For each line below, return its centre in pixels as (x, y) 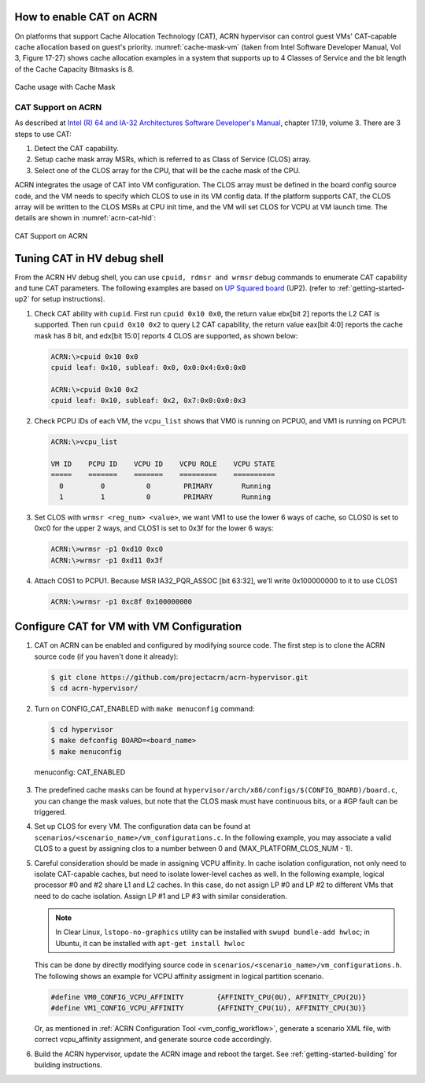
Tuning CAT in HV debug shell (89, 259)
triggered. (50, 811)
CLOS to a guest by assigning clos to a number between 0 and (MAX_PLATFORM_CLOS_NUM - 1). (194, 848)
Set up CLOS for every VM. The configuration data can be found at (142, 826)
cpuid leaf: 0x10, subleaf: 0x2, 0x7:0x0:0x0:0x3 (148, 401)
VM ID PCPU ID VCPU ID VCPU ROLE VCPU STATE (163, 464)
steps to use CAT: (43, 134)
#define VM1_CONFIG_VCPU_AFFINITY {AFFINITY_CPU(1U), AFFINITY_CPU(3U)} (209, 1008)
